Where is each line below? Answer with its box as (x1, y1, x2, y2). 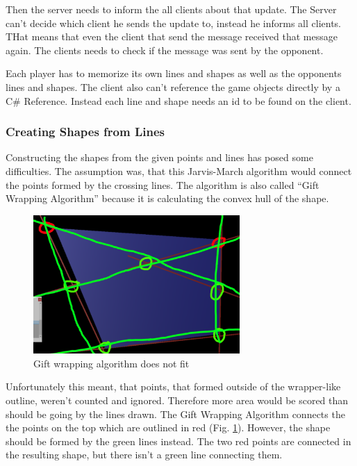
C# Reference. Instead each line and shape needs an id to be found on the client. (6, 93, 351, 108)
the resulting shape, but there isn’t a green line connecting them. (6, 447, 283, 462)
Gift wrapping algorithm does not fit (33, 356, 190, 370)
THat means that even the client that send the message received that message (6, 29, 338, 44)
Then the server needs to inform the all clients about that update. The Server (6, 2, 337, 16)
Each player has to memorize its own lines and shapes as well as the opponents (6, 66, 342, 81)
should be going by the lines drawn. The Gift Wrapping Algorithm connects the (6, 406, 345, 421)
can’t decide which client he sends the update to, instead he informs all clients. (6, 15, 342, 30)
